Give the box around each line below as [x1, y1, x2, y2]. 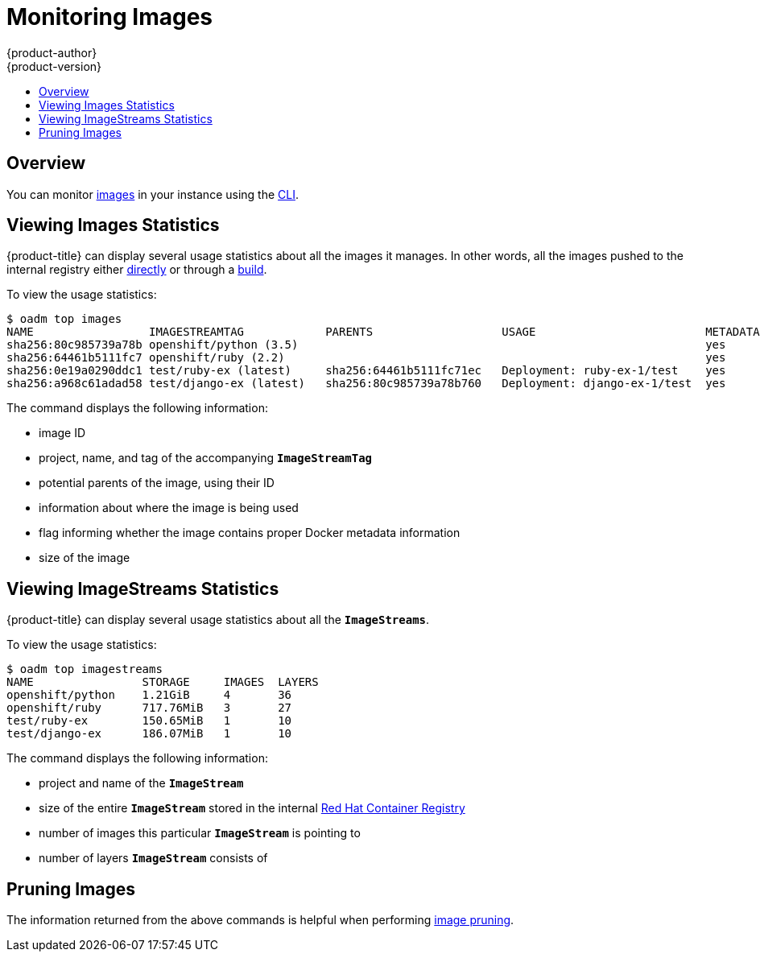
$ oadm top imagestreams [6, 663, 163, 676]
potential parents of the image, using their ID [39, 476, 275, 490]
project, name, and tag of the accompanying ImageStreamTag [39, 451, 373, 465]
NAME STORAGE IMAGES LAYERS [6, 675, 319, 689]
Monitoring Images [6, 3, 213, 31]
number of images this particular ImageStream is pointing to [39, 826, 361, 840]
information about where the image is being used [39, 501, 299, 515]
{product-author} [6, 45, 97, 60]
